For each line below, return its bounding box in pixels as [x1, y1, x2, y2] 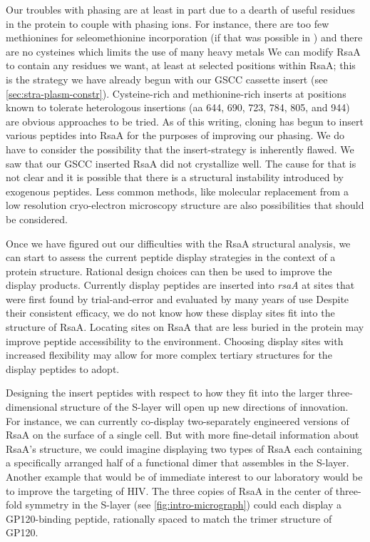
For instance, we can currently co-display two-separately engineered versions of [6, 413, 349, 428]
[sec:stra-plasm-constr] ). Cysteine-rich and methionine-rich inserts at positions [6, 86, 346, 101]
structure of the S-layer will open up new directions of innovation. [61, 399, 349, 414]
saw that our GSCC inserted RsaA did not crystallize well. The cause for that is [6, 155, 356, 170]
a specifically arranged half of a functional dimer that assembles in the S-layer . [6, 455, 349, 470]
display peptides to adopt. [6, 361, 120, 376]
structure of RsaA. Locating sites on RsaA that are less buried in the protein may [6, 319, 364, 334]
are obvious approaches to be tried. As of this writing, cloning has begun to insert [6, 113, 364, 128]
